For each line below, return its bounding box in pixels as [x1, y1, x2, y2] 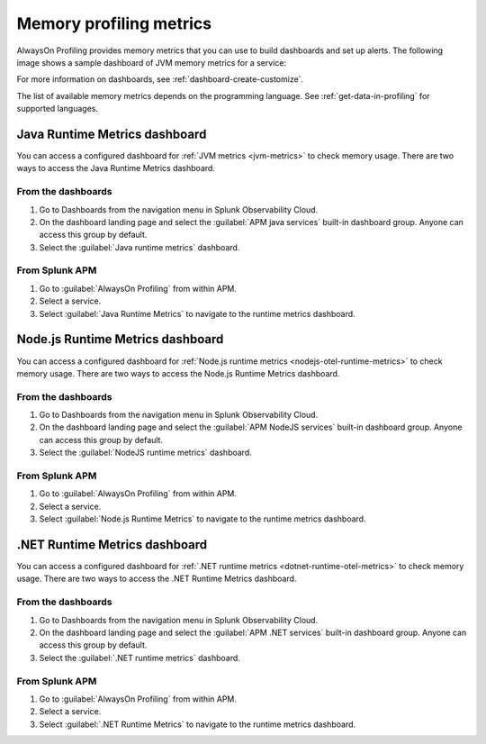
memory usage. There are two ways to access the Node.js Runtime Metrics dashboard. [16, 367, 340, 378]
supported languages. [16, 104, 99, 114]
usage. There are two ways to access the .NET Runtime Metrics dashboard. [16, 573, 297, 585]
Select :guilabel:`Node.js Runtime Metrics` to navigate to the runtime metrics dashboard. [39, 513, 366, 524]
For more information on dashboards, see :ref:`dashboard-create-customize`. [16, 74, 304, 85]
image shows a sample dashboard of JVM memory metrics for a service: [16, 57, 287, 68]
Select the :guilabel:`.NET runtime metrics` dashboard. [39, 652, 240, 663]
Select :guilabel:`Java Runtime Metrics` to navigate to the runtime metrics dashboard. [39, 308, 355, 319]
